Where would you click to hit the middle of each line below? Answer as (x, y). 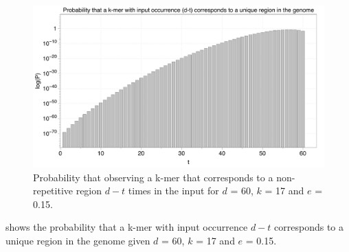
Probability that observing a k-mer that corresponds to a (153, 177)
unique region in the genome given (78, 240)
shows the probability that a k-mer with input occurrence (127, 227)
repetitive (53, 191)
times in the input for (173, 191)
